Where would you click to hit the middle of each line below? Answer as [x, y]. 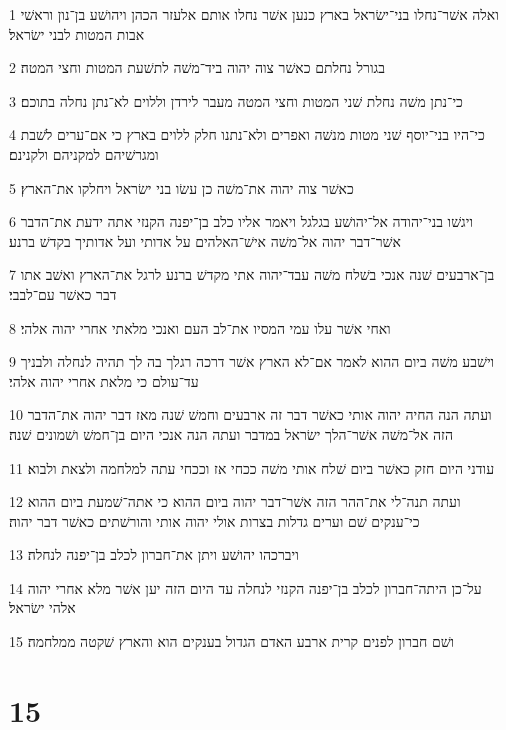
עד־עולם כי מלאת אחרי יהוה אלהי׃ [104, 380]
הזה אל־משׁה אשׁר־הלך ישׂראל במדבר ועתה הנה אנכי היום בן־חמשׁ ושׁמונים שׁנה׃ [231, 433]
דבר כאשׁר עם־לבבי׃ [63, 293]
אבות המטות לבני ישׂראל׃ [77, 33]
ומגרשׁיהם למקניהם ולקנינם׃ [84, 153]
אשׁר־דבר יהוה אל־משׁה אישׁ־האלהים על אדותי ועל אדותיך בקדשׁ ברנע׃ [205, 240]
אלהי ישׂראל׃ [42, 607]
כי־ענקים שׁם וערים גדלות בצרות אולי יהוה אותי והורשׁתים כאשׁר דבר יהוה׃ [214, 520]
